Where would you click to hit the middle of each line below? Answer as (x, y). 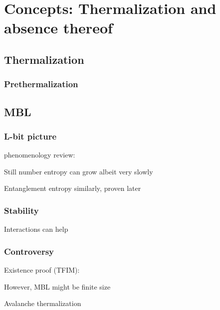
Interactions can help (36, 229)
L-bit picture (30, 136)
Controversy (29, 251)
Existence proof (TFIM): (42, 270)
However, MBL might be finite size (57, 286)
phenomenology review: (40, 155)
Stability (21, 210)
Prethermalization (41, 84)
